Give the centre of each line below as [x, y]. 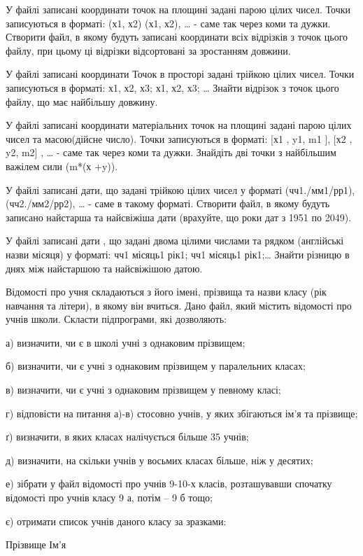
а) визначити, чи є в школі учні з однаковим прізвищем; [126, 342]
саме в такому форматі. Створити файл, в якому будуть [212, 203]
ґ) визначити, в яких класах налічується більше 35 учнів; [127, 437]
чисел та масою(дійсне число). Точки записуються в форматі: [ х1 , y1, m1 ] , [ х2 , [179, 138]
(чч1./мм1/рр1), [320, 189]
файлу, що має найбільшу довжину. [82, 101]
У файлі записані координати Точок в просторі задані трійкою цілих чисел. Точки [180, 74]
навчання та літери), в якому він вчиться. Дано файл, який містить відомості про [179, 305]
